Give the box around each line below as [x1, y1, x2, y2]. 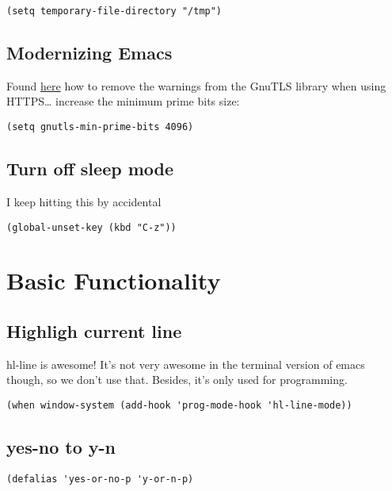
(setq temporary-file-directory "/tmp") [6, 6, 223, 17]
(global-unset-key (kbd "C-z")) [6, 221, 177, 233]
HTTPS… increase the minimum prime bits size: [6, 93, 240, 109]
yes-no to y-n [6, 434, 116, 458]
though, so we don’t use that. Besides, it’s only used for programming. [6, 371, 348, 388]
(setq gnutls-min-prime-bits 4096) [6, 121, 194, 133]
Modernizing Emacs [6, 40, 173, 65]
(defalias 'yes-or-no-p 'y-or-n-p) [6, 473, 194, 485]
